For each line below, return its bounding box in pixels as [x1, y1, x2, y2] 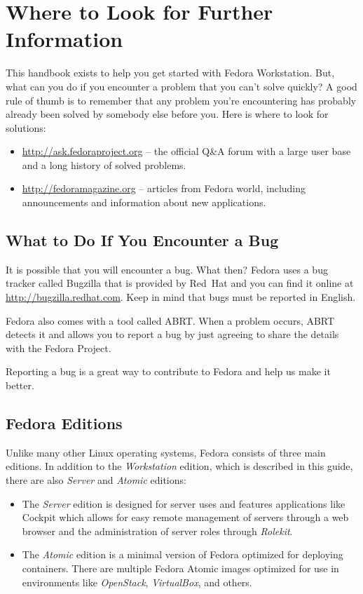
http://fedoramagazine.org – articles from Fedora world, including [22, 181, 306, 196]
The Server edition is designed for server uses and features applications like [22, 496, 345, 511]
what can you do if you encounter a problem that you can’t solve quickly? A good [6, 79, 357, 93]
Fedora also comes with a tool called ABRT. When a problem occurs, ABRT [6, 313, 335, 328]
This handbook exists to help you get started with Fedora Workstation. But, [6, 65, 335, 80]
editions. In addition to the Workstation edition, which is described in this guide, [6, 459, 353, 473]
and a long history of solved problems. [22, 157, 186, 172]
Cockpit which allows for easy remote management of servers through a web [22, 510, 349, 525]
